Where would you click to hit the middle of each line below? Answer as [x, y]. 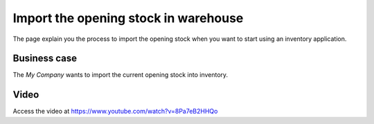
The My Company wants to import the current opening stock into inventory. [121, 75]
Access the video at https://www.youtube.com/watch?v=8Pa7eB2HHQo [115, 112]
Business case [45, 59]
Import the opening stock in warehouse [128, 18]
